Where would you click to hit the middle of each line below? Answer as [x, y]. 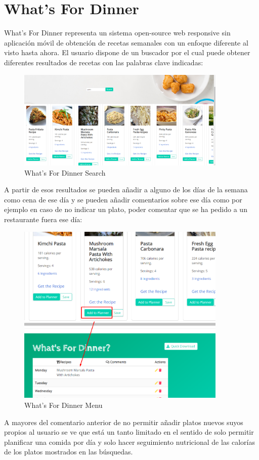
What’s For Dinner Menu [63, 405]
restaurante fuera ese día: [43, 219]
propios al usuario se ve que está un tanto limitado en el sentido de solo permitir [129, 432]
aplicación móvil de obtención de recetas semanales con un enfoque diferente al [126, 42]
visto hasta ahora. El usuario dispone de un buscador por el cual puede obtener [127, 52]
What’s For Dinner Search [65, 172]
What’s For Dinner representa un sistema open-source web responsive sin [117, 33]
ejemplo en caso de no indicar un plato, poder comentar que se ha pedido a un [126, 209]
